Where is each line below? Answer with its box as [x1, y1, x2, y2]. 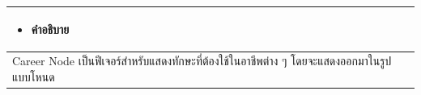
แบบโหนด [12, 68, 55, 85]
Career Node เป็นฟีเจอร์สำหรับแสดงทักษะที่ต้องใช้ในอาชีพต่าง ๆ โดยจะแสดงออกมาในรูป [12, 52, 392, 69]
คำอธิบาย [31, 20, 70, 37]
